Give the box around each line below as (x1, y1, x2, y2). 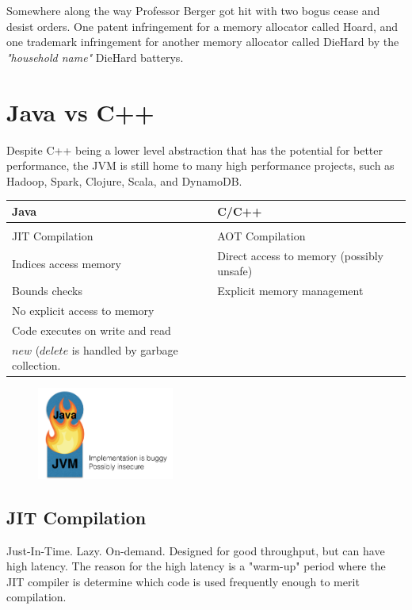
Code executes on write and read (12, 321, 171, 338)
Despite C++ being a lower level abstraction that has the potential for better (6, 141, 383, 158)
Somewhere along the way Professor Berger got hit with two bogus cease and (6, 2, 380, 18)
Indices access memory (12, 255, 121, 271)
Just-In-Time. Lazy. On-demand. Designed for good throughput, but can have (6, 542, 385, 558)
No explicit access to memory (12, 302, 154, 318)
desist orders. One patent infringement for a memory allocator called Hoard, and (6, 17, 399, 34)
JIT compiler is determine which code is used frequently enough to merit (6, 573, 360, 589)
